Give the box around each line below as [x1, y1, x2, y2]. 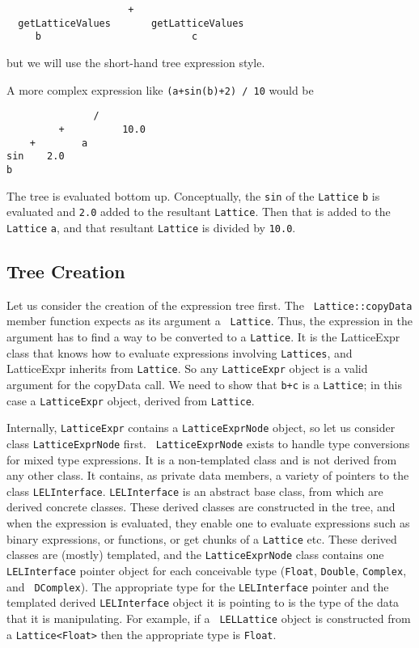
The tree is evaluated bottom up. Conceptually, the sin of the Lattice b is [6, 187, 380, 204]
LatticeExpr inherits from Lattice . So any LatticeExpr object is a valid [6, 360, 368, 377]
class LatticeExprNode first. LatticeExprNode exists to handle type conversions [6, 434, 410, 451]
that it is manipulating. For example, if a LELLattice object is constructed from [6, 609, 411, 626]
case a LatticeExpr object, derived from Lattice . [6, 392, 255, 409]
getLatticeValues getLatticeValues [18, 17, 244, 29]
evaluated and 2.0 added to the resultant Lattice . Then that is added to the [6, 203, 391, 220]
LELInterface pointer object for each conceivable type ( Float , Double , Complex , [6, 561, 407, 578]
